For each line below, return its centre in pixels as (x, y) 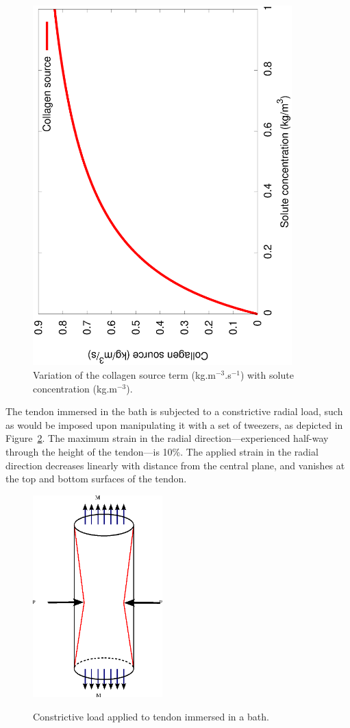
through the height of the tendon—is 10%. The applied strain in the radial (162, 451)
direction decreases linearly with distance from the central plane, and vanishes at (175, 465)
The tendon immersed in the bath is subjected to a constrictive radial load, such (174, 411)
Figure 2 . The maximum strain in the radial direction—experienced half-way (167, 438)
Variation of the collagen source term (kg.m (124, 374)
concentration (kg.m (75, 388)
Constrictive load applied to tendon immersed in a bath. (151, 716)
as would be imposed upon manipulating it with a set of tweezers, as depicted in (174, 424)
